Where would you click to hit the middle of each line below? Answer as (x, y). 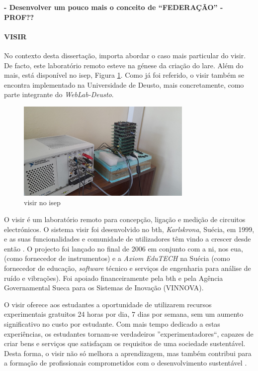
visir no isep (42, 202)
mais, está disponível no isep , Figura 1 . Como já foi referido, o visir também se (124, 75)
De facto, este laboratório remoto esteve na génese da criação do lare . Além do (124, 65)
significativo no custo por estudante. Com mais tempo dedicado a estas (112, 323)
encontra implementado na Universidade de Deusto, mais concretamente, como (124, 84)
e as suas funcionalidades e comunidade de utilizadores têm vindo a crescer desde (128, 239)
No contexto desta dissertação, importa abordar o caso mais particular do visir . (125, 55)
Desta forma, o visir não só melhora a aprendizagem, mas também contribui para (128, 353)
